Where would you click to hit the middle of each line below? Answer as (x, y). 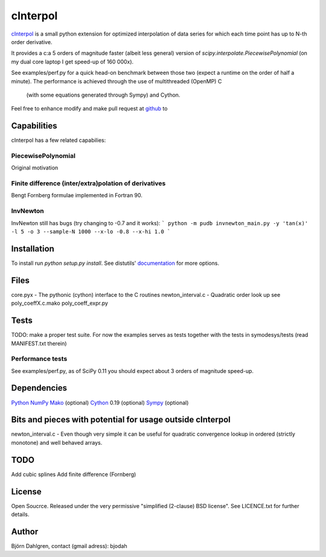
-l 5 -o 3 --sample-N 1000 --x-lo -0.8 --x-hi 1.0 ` (91, 231)
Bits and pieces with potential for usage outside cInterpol (121, 420)
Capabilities (34, 126)
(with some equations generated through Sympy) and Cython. (103, 95)
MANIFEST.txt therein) (39, 343)
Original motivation (35, 168)
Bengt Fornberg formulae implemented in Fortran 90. (77, 196)
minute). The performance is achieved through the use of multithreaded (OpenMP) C (117, 81)
